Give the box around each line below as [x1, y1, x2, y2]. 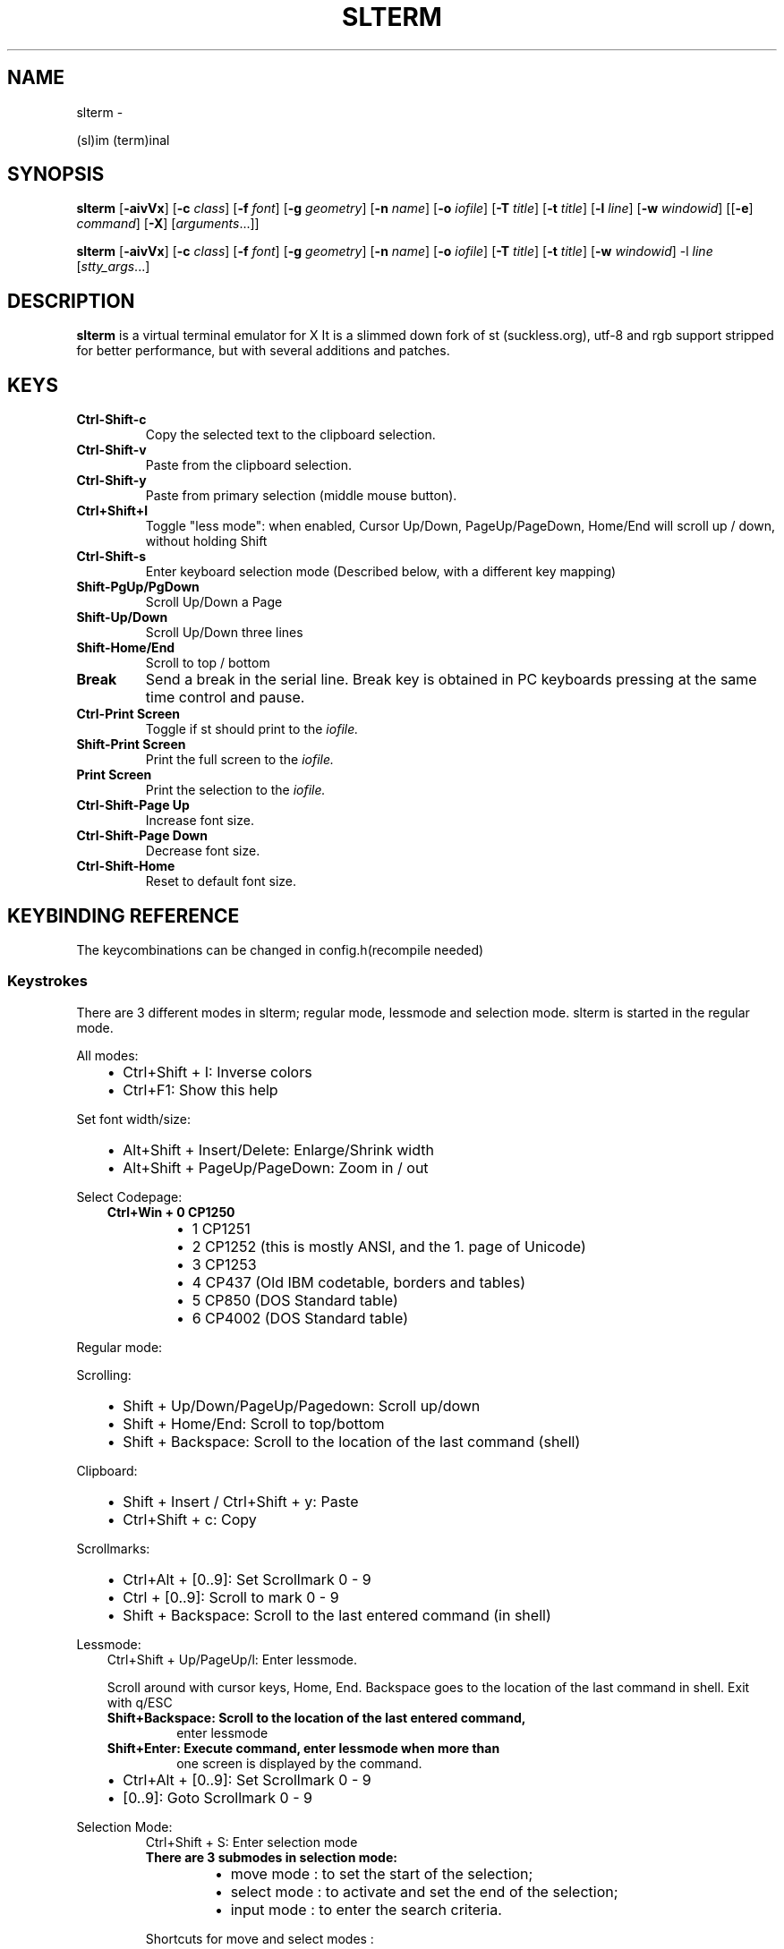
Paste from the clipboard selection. [145, 457, 352, 473]
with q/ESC [107, 1694, 173, 1710]
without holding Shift [145, 533, 268, 549]
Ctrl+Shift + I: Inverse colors [123, 1062, 312, 1081]
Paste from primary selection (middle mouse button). [145, 488, 457, 504]
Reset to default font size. [145, 873, 297, 889]
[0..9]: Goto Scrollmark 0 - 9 [123, 1788, 312, 1807]
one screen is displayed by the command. [176, 1755, 422, 1771]
